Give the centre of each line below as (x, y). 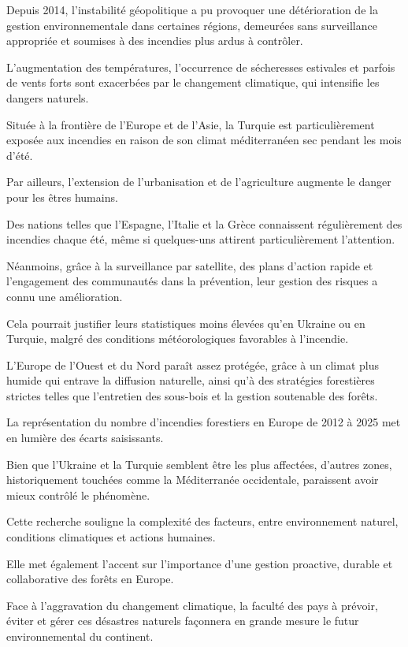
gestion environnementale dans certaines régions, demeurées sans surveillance (192, 25)
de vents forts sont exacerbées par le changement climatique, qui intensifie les (193, 82)
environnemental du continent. (80, 636)
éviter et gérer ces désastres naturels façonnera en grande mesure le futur (183, 621)
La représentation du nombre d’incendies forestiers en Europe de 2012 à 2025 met (204, 422)
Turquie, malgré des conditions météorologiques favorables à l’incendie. (178, 338)
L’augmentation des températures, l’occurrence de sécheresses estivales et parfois (201, 67)
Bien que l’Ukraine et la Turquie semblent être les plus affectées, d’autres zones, (199, 464)
